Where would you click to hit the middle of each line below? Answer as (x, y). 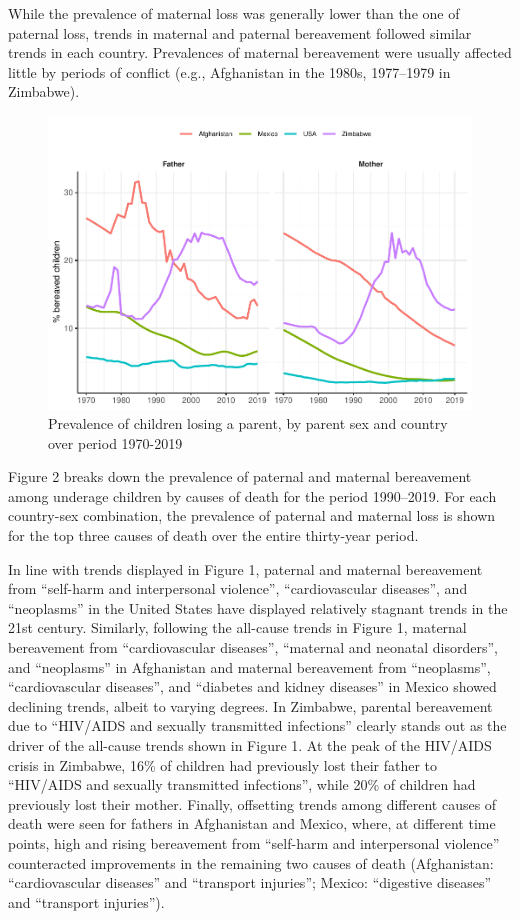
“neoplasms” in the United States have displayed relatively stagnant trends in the (258, 607)
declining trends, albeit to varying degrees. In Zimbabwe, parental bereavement (250, 705)
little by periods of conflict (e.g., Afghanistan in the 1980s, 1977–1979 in (229, 71)
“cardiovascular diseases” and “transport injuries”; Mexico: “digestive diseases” (250, 882)
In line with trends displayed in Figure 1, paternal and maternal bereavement (245, 568)
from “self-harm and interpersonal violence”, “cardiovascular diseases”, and (238, 588)
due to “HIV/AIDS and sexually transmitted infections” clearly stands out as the (257, 725)
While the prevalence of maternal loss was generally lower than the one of (234, 13)
